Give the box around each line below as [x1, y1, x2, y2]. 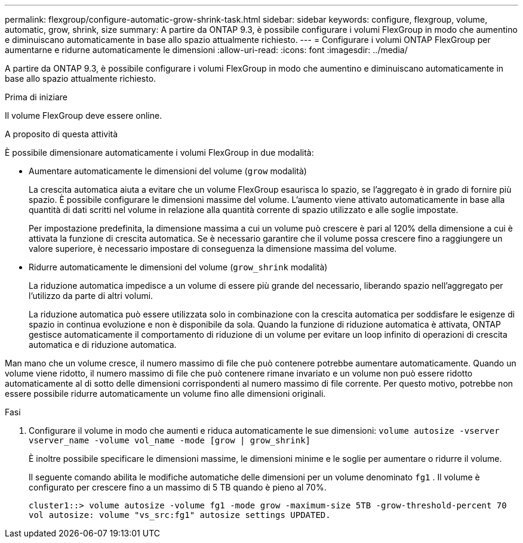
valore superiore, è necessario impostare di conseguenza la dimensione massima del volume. [29, 243, 397, 254]
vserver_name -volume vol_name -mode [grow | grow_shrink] [29, 436, 311, 445]
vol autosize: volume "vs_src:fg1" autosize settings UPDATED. [29, 510, 331, 520]
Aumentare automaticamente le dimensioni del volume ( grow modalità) [29, 166, 307, 176]
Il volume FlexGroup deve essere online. [5, 110, 162, 121]
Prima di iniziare [5, 92, 67, 102]
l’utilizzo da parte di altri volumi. [29, 291, 153, 301]
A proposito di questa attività [5, 129, 118, 139]
